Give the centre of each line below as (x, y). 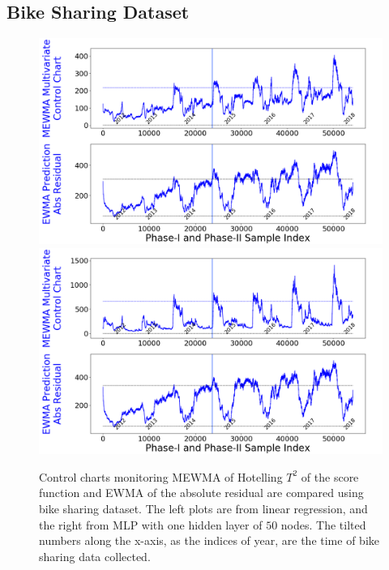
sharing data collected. (95, 556)
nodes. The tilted (323, 524)
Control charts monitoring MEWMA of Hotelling (161, 476)
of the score (330, 476)
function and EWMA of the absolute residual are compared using (201, 493)
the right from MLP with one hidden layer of (151, 524)
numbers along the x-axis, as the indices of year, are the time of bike (209, 540)
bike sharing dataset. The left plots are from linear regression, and (203, 509)
